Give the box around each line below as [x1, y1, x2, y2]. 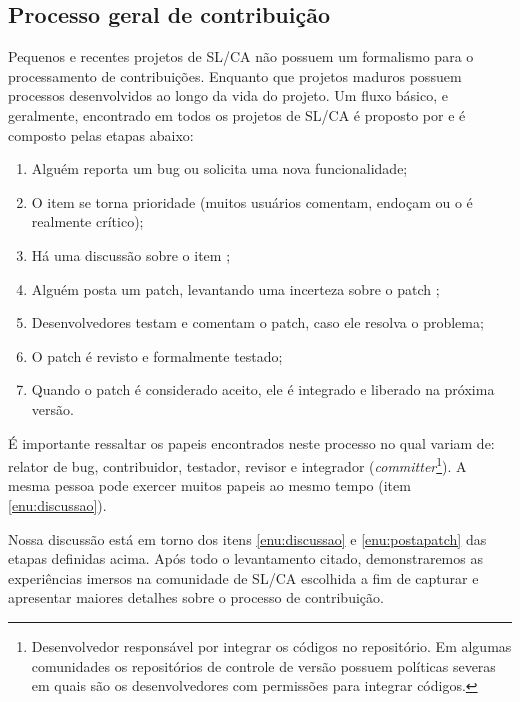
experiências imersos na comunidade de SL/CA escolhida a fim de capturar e [8, 567, 479, 588]
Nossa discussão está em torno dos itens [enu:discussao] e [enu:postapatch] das [8, 528, 487, 549]
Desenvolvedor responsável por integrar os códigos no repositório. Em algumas [31, 635, 512, 656]
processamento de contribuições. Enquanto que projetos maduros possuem [8, 65, 462, 86]
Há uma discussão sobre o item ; [31, 244, 231, 265]
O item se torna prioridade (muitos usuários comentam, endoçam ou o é [31, 191, 473, 212]
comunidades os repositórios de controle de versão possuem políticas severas [31, 655, 496, 676]
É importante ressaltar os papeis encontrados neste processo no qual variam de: [8, 432, 495, 453]
